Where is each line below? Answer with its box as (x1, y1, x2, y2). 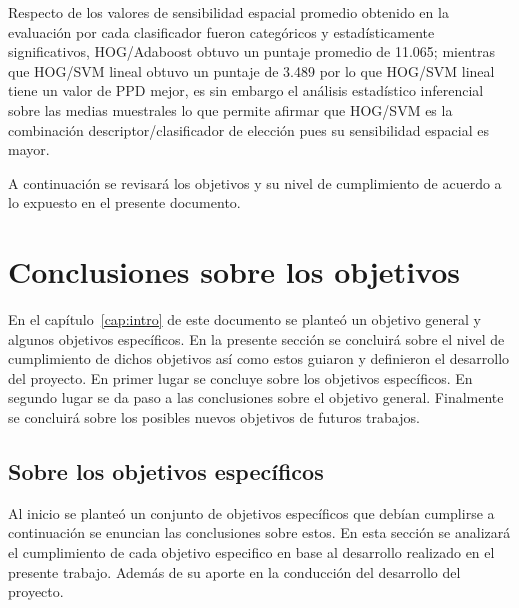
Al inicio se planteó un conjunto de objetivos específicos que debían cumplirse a (8, 502, 495, 523)
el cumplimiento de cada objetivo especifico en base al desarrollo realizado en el (8, 542, 495, 563)
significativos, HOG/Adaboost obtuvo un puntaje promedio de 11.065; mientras (8, 41, 496, 62)
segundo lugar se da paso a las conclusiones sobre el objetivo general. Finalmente (8, 387, 504, 408)
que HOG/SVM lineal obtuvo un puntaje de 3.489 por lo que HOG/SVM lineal (8, 60, 495, 81)
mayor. (8, 139, 50, 160)
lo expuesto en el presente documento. (8, 192, 241, 213)
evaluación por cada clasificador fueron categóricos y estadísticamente (8, 21, 435, 42)
